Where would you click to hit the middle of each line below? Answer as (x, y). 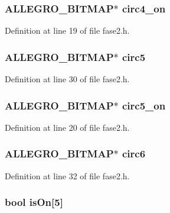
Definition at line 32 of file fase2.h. (67, 175)
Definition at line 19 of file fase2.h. (67, 30)
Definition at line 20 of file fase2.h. (67, 127)
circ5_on (144, 105)
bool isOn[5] (34, 202)
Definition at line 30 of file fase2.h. (67, 79)
